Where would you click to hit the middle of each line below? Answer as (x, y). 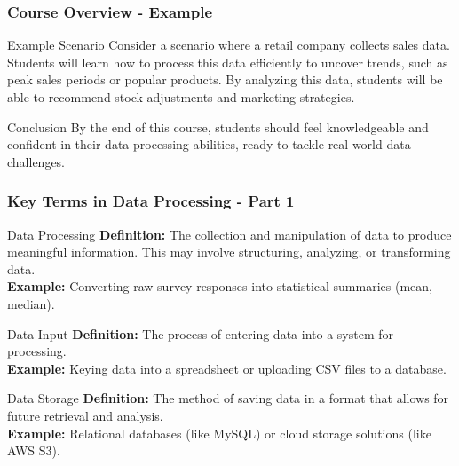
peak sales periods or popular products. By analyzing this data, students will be (225, 79)
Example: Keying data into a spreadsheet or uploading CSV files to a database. (227, 368)
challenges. (36, 161)
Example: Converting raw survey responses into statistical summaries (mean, (220, 286)
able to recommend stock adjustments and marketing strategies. (181, 97)
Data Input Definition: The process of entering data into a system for (201, 333)
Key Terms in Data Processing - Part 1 (151, 201)
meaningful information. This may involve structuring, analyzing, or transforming (229, 252)
